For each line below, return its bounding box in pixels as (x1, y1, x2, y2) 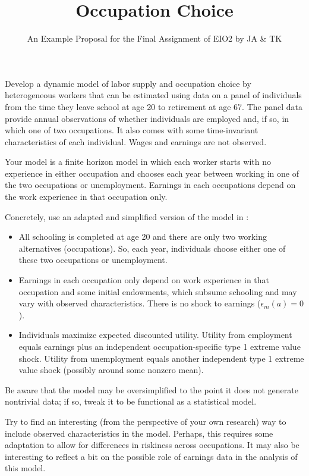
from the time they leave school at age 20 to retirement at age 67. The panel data (5, 100, 303, 112)
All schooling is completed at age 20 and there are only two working (18, 230, 267, 243)
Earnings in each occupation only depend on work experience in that (18, 274, 269, 286)
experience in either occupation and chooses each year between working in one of (5, 167, 299, 179)
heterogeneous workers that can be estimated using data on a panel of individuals (5, 89, 302, 101)
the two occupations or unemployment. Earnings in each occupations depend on (5, 178, 296, 191)
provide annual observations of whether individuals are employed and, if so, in (5, 112, 289, 124)
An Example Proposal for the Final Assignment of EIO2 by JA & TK (27, 32, 282, 45)
